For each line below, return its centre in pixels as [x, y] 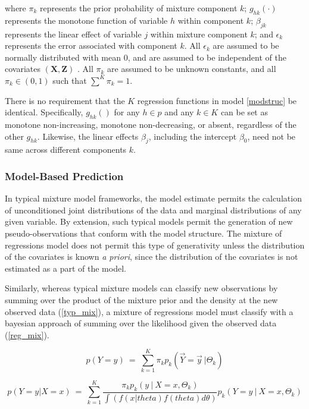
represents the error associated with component [91, 45]
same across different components [66, 150]
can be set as [244, 112]
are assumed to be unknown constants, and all [192, 69]
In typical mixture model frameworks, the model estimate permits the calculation [153, 198]
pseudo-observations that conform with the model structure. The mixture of [143, 233]
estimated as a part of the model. [65, 268]
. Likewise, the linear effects [88, 136]
